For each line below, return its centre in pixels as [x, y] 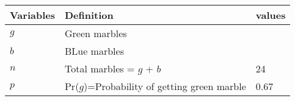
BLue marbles [94, 51]
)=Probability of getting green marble [165, 86]
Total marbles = [100, 68]
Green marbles [96, 33]
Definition [89, 15]
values [271, 15]
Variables [32, 15]
